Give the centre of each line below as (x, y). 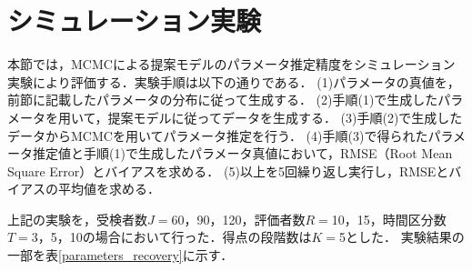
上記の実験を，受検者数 (77, 219)
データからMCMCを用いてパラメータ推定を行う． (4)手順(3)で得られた (218, 135)
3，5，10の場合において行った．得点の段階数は (171, 237)
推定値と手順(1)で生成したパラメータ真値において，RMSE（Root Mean (242, 153)
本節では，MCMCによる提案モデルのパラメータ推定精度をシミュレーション (231, 64)
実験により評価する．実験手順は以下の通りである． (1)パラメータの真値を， (234, 81)
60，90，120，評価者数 (238, 219)
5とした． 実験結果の (402, 237)
